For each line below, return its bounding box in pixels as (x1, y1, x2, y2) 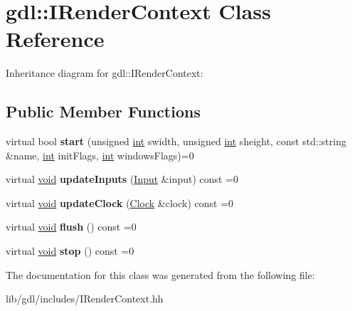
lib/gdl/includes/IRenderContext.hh (6, 291, 164, 306)
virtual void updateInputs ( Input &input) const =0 (6, 172, 239, 186)
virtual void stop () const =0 (6, 243, 134, 258)
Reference (6, 24, 105, 53)
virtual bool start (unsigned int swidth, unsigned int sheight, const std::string (6, 134, 346, 149)
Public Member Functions (6, 100, 201, 122)
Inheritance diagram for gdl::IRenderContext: (6, 65, 203, 80)
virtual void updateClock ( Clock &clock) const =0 (6, 195, 234, 210)
